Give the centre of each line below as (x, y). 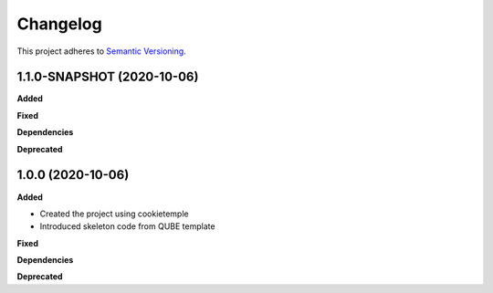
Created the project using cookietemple (114, 214)
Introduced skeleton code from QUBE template (127, 226)
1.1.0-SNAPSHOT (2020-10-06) (108, 77)
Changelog (59, 24)
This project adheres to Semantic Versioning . (101, 51)
